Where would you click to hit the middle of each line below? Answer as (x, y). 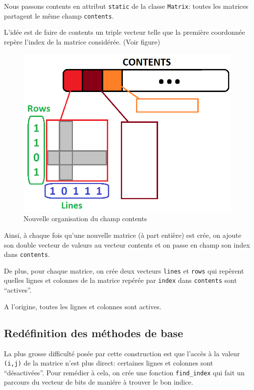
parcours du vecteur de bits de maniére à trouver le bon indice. (99, 382)
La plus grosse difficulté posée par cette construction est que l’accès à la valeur (122, 353)
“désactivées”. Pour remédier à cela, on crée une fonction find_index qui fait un (124, 372)
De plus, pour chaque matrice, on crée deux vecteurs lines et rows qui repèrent (124, 270)
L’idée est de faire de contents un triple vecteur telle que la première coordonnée (125, 32)
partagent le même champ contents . (59, 15)
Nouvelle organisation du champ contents (85, 218)
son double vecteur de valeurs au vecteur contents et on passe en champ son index (127, 244)
